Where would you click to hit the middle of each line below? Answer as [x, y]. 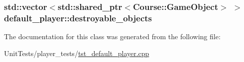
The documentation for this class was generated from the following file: [112, 36]
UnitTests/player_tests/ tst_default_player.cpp [77, 53]
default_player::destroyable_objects [78, 18]
